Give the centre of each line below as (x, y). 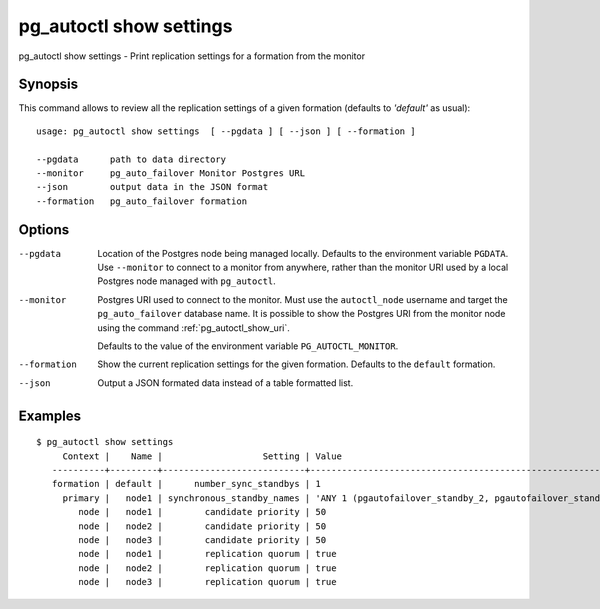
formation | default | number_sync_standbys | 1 (186, 484)
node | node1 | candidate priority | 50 (202, 512)
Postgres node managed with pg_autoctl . (187, 281)
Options (44, 229)
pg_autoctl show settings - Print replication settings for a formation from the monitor (191, 56)
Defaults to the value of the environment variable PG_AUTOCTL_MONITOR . (248, 346)
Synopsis (48, 84)
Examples (50, 415)
